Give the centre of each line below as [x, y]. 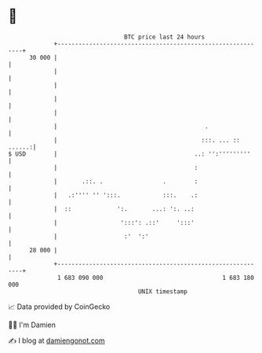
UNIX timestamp [163, 291]
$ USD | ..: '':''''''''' [129, 154]
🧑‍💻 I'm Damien [32, 325]
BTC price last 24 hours [165, 37]
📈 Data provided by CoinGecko [59, 307]
